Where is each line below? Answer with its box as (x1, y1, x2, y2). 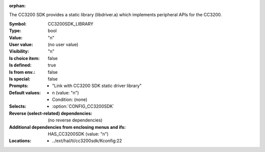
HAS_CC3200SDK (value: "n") (48, 131, 109, 137)
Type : (9, 28, 22, 34)
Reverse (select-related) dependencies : (9, 110, 93, 116)
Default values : (9, 90, 41, 95)
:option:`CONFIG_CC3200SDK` (52, 103, 115, 109)
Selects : (9, 103, 26, 109)
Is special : (9, 76, 30, 82)
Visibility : (9, 48, 29, 54)
